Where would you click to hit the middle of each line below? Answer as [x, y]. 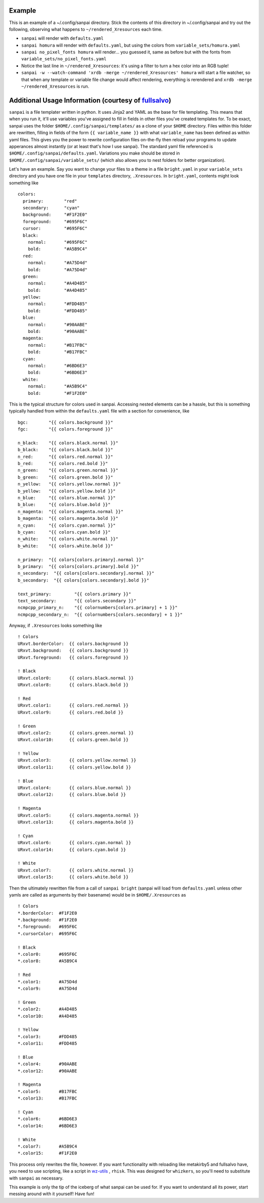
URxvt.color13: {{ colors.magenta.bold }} [76, 822]
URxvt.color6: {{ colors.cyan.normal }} [75, 843]
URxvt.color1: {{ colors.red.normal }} [73, 705]
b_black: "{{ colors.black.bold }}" [66, 450]
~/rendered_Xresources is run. [55, 86]
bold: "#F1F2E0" [57, 393]
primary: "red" [50, 201]
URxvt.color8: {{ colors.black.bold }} [73, 685]
